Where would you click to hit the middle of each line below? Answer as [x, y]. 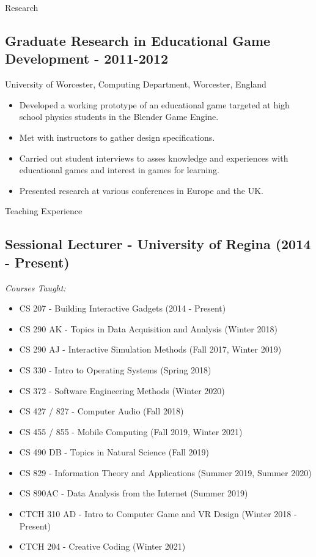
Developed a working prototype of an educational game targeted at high [154, 104]
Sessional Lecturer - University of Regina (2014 [158, 244]
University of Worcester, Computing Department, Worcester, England [136, 84]
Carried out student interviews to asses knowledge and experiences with [154, 158]
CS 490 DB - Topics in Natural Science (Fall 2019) [114, 452]
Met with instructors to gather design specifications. [117, 137]
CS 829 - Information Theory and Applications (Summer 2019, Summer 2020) [165, 472]
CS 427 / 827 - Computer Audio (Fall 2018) [101, 411]
